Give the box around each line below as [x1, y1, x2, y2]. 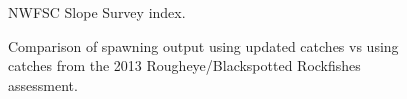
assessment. [8, 74, 78, 95]
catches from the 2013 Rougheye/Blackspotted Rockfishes [8, 55, 361, 76]
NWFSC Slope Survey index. [8, 2, 186, 22]
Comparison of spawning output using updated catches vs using [8, 35, 399, 56]
